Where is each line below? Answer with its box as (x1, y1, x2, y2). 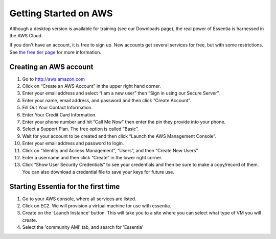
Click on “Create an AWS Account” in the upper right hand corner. (22, 83, 161, 89)
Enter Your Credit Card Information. (22, 111, 97, 117)
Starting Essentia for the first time (9, 182, 120, 191)
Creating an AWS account (9, 62, 94, 71)
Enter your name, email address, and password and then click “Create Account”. (22, 97, 192, 103)
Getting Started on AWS (9, 8, 113, 19)
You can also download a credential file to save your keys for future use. (22, 169, 175, 175)
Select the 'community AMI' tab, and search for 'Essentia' (22, 224, 144, 230)
